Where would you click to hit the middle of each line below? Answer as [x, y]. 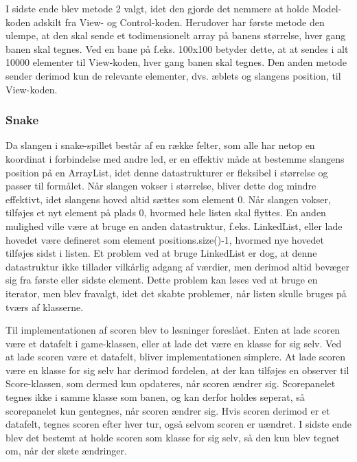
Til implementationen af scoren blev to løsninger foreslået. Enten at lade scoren [173, 330]
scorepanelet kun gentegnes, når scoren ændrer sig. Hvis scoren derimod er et [168, 410]
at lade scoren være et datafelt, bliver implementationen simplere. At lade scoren [176, 357]
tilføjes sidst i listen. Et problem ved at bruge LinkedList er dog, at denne [161, 253]
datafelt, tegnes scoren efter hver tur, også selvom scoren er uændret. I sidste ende [178, 424]
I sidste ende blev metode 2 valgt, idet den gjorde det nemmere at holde [157, 8]
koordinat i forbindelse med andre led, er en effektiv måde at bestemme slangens [175, 158]
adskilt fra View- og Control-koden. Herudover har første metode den [179, 22]
